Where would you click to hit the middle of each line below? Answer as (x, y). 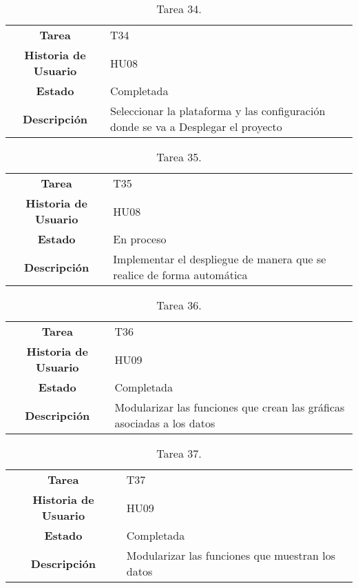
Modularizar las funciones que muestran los (231, 555)
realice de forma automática (180, 275)
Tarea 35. (179, 157)
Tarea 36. (179, 305)
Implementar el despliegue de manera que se (220, 259)
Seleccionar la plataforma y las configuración (218, 111)
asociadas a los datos (165, 423)
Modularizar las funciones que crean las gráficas (230, 407)
